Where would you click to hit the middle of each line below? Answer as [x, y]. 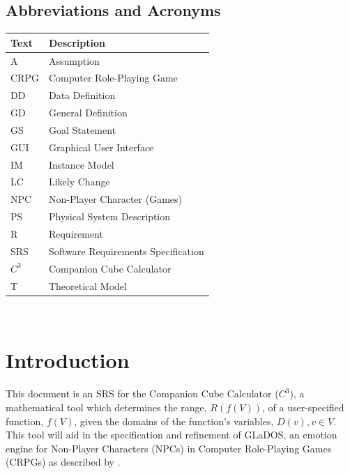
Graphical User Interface [101, 147]
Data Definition [82, 95]
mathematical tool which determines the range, [106, 407]
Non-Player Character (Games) [115, 199]
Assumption [74, 60]
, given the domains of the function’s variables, [174, 421]
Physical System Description [109, 216]
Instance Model [81, 164]
